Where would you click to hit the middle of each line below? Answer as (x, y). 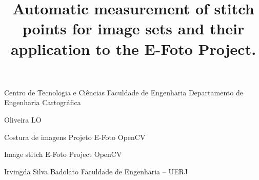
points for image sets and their (133, 28)
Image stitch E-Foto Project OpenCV (63, 154)
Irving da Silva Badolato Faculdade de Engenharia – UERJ (96, 171)
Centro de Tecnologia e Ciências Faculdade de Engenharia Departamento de (124, 92)
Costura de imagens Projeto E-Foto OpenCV (75, 137)
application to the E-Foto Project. (133, 48)
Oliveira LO (23, 119)
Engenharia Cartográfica (43, 102)
